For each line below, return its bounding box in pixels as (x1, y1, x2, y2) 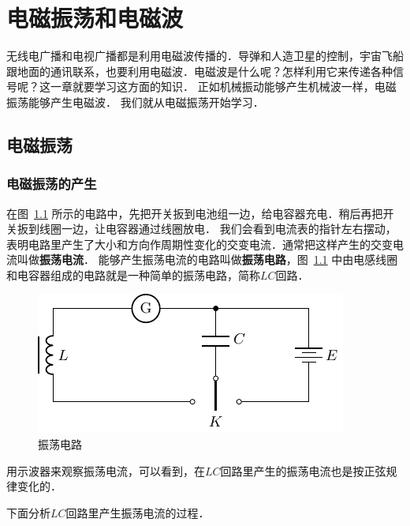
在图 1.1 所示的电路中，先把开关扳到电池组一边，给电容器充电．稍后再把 (6, 205, 383, 221)
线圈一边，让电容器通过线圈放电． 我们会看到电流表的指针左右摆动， (39, 220, 397, 237)
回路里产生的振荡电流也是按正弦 (220, 462, 386, 479)
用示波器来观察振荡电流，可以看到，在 (6, 462, 205, 479)
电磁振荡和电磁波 (6, 2, 184, 34)
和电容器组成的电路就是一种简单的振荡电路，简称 (6, 266, 260, 283)
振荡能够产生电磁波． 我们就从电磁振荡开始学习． (6, 93, 264, 110)
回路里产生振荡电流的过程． (65, 504, 210, 520)
